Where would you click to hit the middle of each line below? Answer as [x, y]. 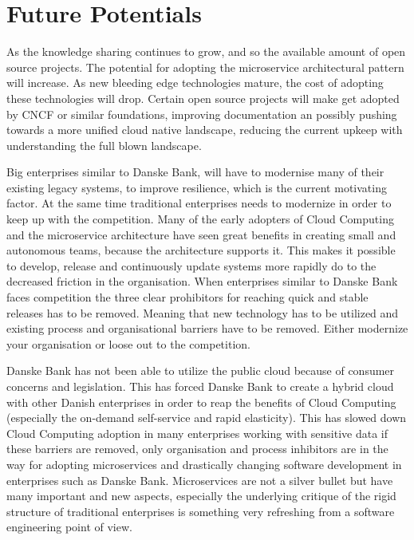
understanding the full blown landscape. [104, 145]
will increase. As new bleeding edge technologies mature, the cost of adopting [195, 83]
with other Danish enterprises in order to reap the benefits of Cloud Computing [201, 402]
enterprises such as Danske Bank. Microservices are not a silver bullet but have [200, 480]
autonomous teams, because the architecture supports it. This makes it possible [201, 250]
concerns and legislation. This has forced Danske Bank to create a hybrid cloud [200, 386]
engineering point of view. [69, 527]
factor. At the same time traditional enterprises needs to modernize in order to [199, 203]
